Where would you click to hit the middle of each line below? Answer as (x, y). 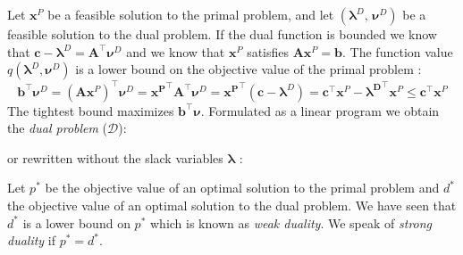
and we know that (176, 51)
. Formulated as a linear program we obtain (320, 110)
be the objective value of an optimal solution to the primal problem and (242, 188)
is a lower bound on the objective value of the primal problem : (248, 69)
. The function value (398, 51)
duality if (32, 240)
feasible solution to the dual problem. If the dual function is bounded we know (222, 34)
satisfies (268, 51)
